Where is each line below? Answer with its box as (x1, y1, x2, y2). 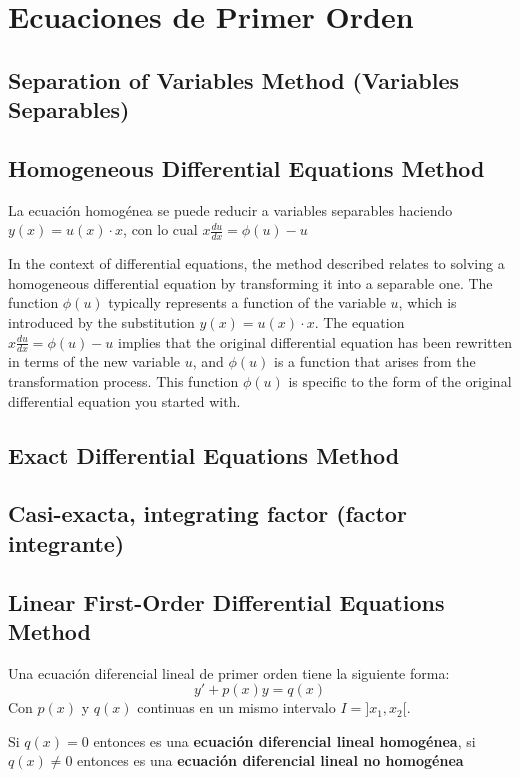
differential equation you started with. (8, 390, 241, 411)
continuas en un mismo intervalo (137, 697, 336, 718)
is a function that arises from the (274, 351, 476, 372)
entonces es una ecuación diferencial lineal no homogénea (77, 750, 464, 771)
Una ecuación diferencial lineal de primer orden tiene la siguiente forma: (8, 662, 450, 683)
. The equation (314, 311, 405, 332)
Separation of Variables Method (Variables (8, 64, 460, 95)
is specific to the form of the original (288, 370, 512, 391)
